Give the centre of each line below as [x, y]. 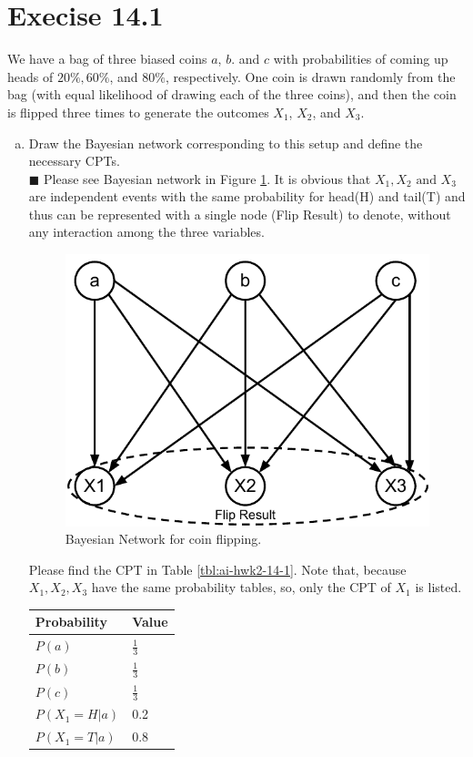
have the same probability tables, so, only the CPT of [241, 587]
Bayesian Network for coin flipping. [163, 539]
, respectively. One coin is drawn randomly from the [310, 76]
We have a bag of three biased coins [107, 59]
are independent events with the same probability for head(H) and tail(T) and [247, 196]
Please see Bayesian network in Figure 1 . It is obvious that [207, 178]
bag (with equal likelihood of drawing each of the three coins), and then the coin [232, 94]
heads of [30, 76]
